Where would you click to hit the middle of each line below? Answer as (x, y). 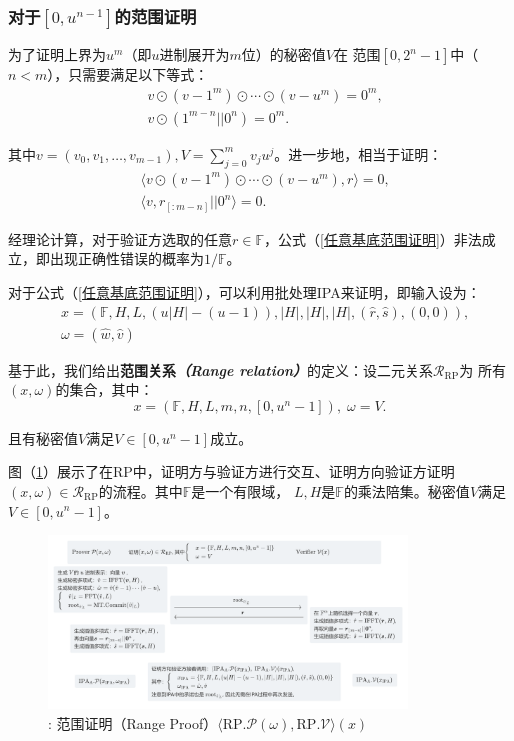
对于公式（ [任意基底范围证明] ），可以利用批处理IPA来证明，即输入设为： (244, 291)
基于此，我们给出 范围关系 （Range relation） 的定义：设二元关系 (221, 369)
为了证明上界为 (57, 54)
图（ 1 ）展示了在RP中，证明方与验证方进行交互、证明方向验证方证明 (231, 471)
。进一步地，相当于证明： (358, 153)
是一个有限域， (240, 490)
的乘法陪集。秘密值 (406, 490)
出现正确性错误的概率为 (126, 258)
